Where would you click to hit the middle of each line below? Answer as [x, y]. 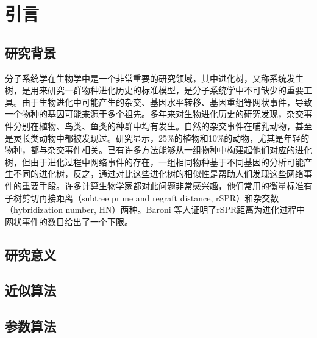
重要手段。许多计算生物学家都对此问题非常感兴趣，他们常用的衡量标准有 [167, 185]
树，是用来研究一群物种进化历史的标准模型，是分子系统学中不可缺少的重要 [154, 90]
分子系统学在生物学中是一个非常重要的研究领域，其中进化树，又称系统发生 [154, 78]
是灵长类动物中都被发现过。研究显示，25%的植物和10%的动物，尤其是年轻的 [157, 138]
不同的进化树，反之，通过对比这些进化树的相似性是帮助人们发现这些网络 [158, 174]
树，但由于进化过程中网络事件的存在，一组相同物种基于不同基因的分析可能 [154, 161]
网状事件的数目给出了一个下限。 [69, 221]
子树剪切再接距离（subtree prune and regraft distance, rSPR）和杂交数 [142, 197]
